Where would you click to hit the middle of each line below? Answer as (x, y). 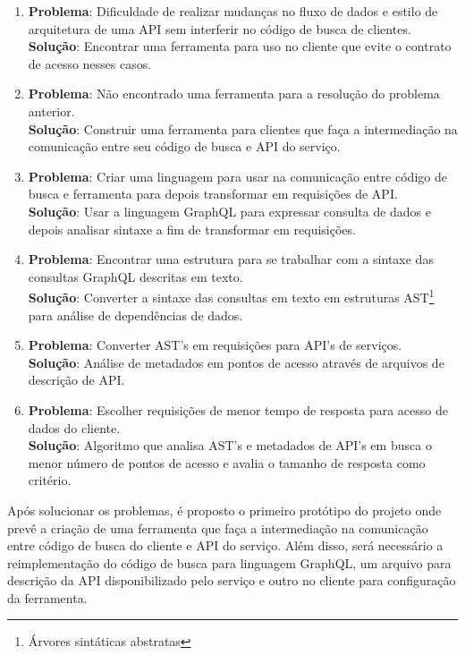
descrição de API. (76, 380)
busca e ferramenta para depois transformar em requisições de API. (213, 194)
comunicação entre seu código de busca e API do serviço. (184, 146)
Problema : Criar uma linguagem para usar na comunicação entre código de (237, 176)
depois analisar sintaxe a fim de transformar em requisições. (192, 229)
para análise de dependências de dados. (135, 315)
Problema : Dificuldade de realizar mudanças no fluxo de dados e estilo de (233, 11)
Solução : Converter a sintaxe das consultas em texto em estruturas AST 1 (231, 296)
